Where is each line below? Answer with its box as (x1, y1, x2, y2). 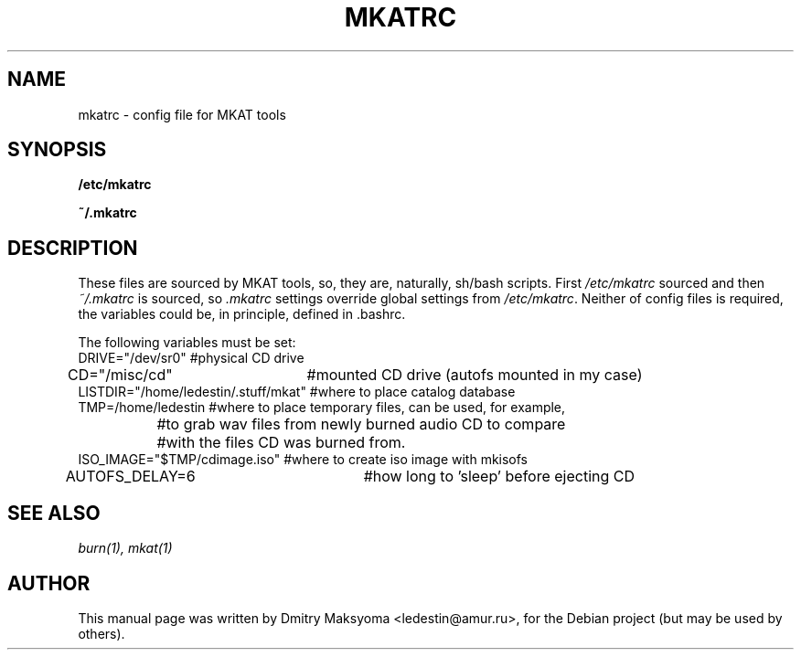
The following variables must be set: (78, 334, 296, 351)
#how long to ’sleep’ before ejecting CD (363, 467, 635, 486)
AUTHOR (7, 571, 91, 595)
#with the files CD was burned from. (156, 433, 406, 452)
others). (78, 625, 125, 641)
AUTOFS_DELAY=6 (65, 467, 196, 486)
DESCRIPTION (7, 236, 138, 260)
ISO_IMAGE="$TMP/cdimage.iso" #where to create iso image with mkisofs (78, 451, 529, 468)
